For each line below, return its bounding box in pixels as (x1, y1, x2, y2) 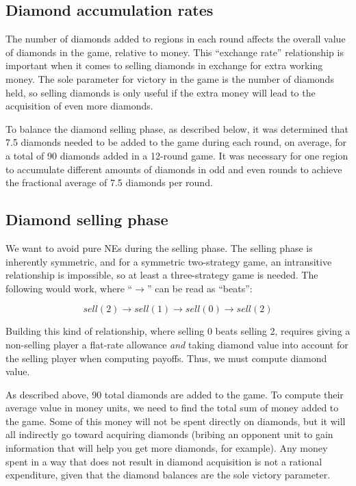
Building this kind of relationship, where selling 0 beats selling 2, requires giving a (5, 324, 351, 338)
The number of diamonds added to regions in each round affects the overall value (5, 31, 346, 46)
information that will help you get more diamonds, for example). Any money (5, 441, 328, 455)
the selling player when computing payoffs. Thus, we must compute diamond (5, 350, 327, 365)
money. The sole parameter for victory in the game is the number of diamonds (5, 71, 334, 86)
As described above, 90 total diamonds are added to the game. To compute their (5, 387, 344, 401)
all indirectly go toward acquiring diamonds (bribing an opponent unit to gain (5, 427, 333, 442)
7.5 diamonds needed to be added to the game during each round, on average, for (5, 135, 347, 149)
